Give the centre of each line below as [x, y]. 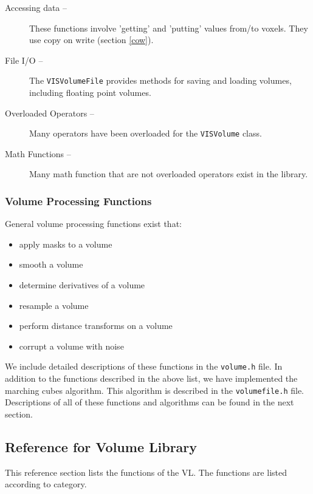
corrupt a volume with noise [71, 346]
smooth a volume [51, 264]
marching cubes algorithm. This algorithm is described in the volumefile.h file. [154, 390]
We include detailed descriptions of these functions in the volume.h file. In [144, 366]
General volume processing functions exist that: [93, 224]
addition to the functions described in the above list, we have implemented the [151, 378]
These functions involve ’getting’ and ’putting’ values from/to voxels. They [169, 28]
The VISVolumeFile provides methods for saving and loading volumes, [160, 80]
